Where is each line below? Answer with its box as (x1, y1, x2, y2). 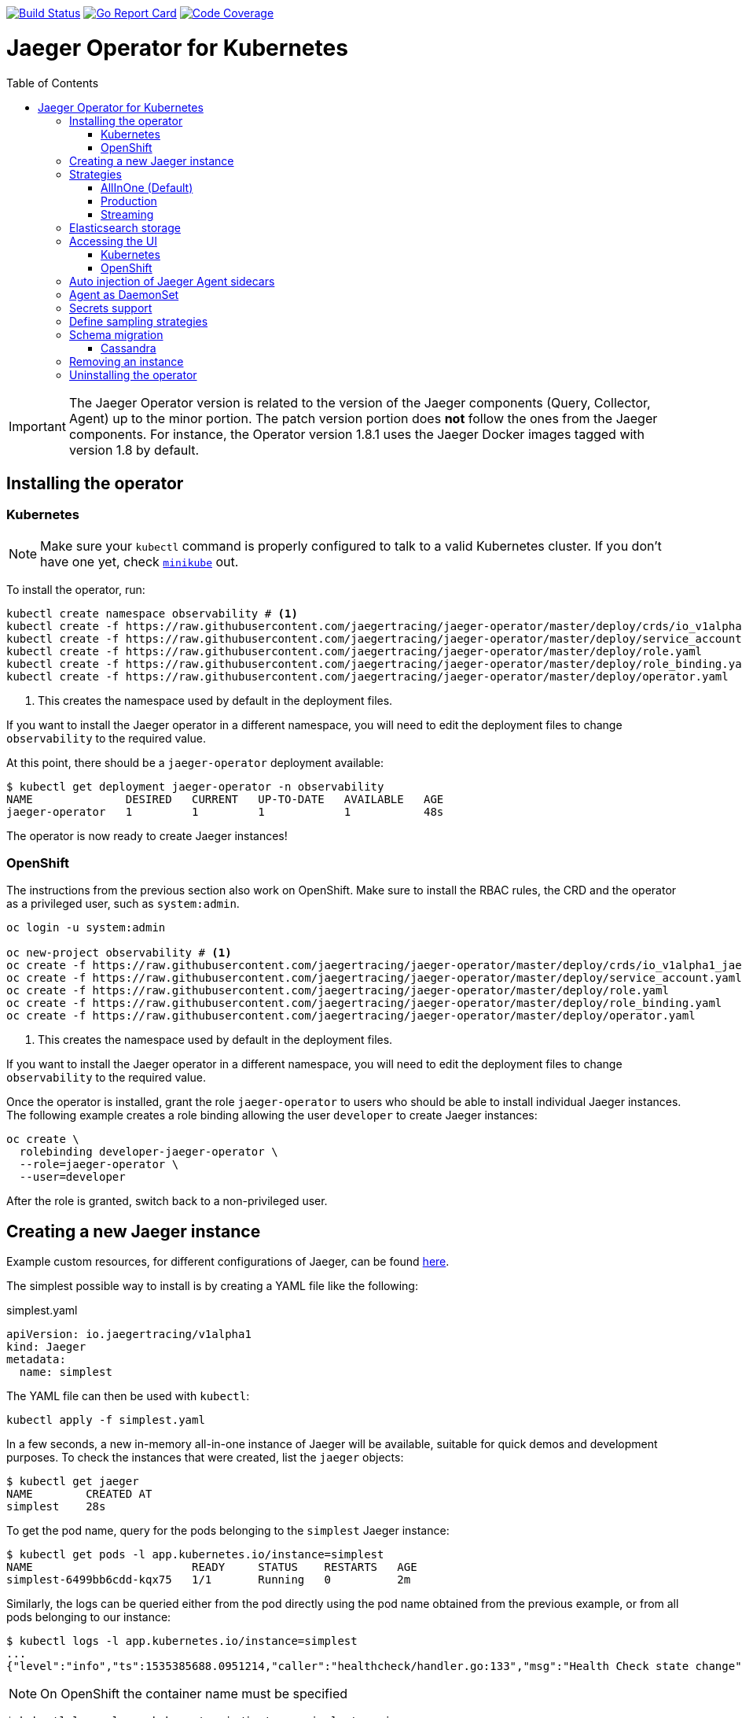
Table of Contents (6, 76, 99, 90)
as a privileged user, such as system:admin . (6, 897, 240, 911)
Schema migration (69, 327, 163, 341)
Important (9, 418, 66, 434)
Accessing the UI (69, 234, 157, 248)
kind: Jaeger (6, 1340, 86, 1354)
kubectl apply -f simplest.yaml (6, 1414, 205, 1427)
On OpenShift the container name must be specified (40, 1686, 348, 1702)
